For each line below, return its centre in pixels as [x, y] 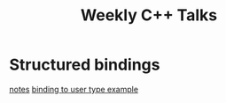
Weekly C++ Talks [149, 15]
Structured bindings [85, 65]
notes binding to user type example [74, 89]
